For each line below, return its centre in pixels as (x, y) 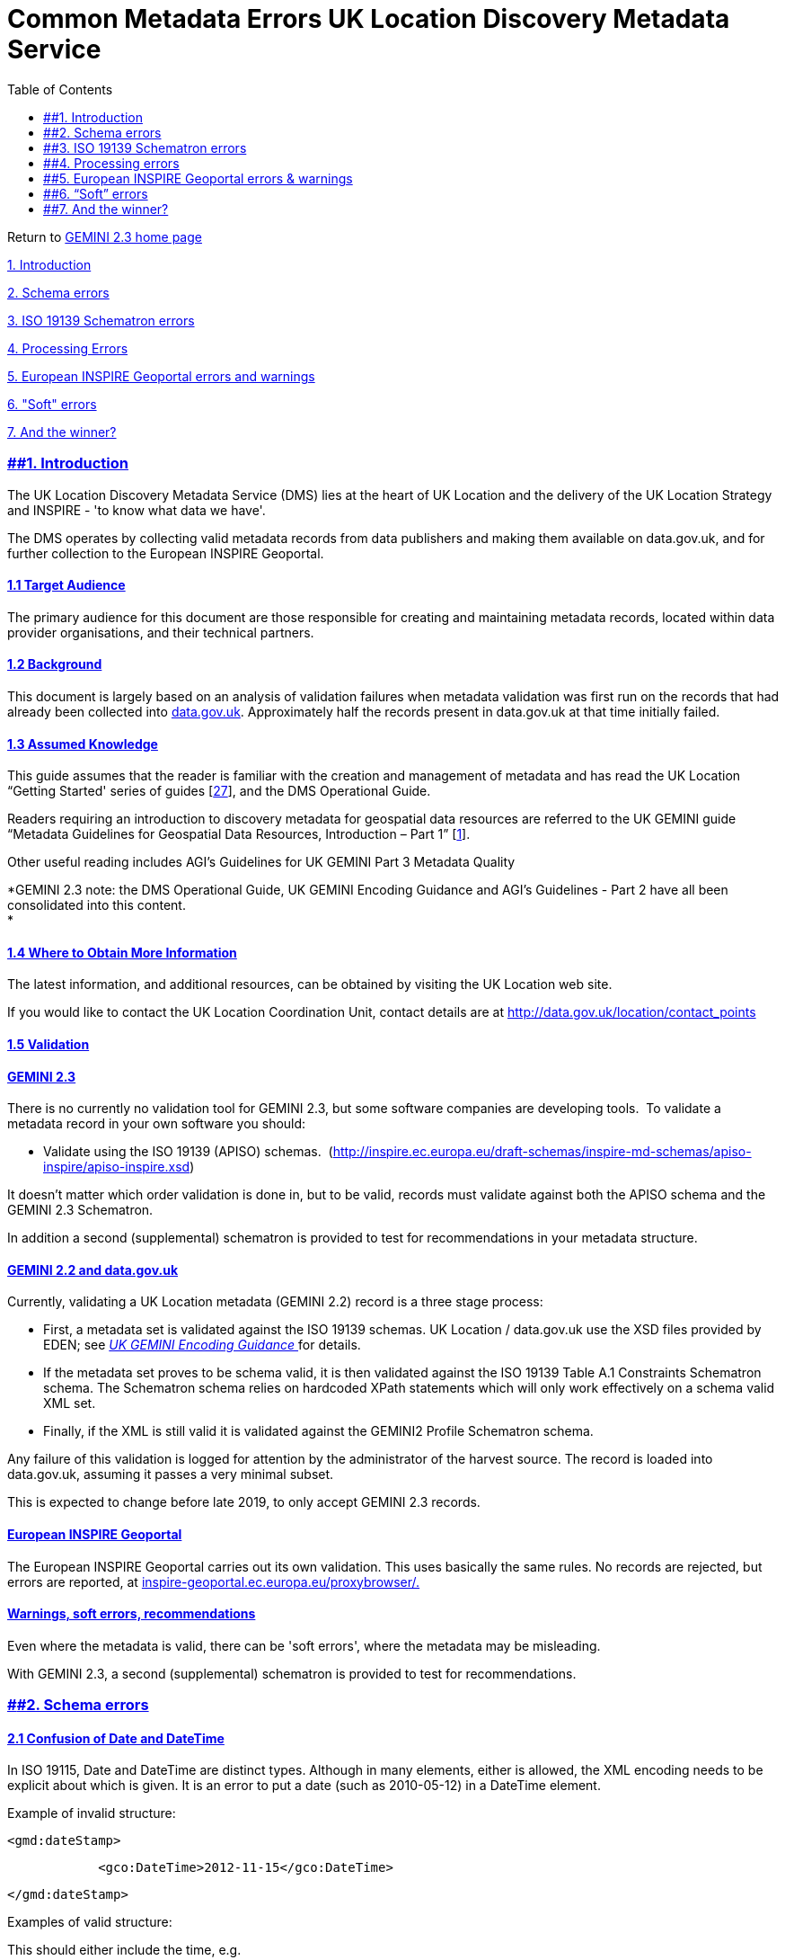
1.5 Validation (49, 1044)
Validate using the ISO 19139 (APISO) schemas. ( (188, 1152)
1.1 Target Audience (66, 585)
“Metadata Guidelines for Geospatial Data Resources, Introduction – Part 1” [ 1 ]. (239, 834)
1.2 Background (55, 664)
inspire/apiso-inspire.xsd (117, 1167)
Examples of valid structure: (90, 1922)
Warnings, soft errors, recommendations (132, 1614)
